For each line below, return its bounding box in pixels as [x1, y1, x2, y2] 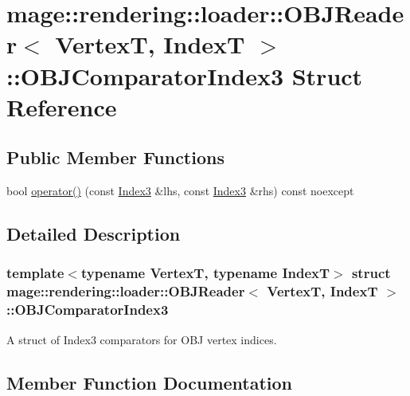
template [6, 263, 64, 283]
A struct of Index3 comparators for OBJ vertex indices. [6, 331, 277, 347]
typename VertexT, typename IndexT [80, 263, 330, 283]
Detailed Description [6, 222, 181, 246]
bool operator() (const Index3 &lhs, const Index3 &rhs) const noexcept [6, 182, 354, 199]
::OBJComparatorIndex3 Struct [6, 59, 363, 92]
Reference [6, 90, 117, 123]
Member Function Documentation [6, 370, 293, 394]
